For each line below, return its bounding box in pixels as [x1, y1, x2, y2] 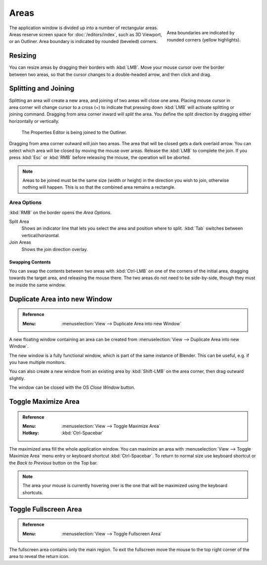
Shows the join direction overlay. [21, 246, 88, 252]
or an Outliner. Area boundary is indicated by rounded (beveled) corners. [9, 39, 158, 45]
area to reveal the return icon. [9, 554, 70, 560]
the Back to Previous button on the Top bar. [9, 460, 98, 465]
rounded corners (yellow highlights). [167, 37, 241, 43]
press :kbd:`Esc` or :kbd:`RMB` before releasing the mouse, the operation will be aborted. [9, 154, 191, 160]
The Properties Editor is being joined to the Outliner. [21, 129, 127, 136]
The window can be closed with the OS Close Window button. [9, 384, 135, 391]
